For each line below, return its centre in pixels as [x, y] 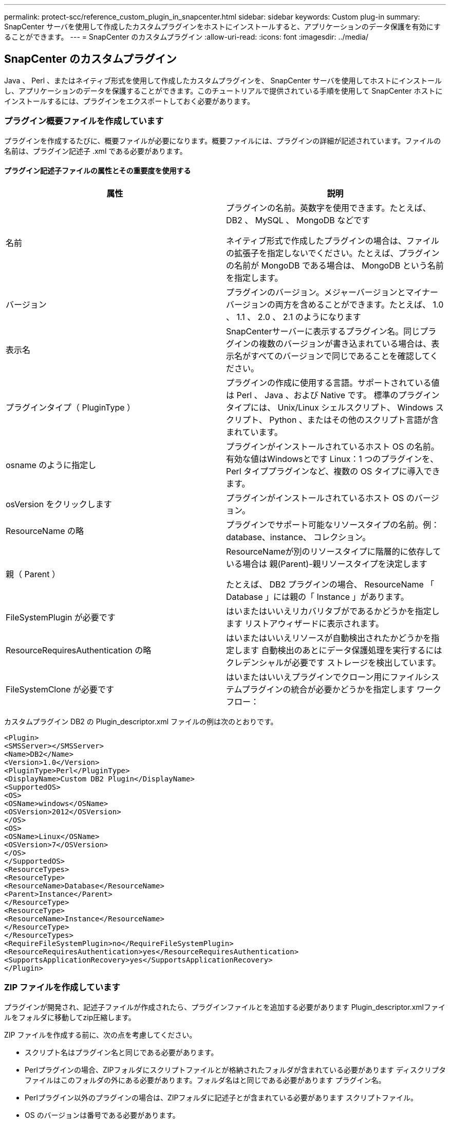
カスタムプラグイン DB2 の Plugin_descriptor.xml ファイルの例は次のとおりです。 [141, 721]
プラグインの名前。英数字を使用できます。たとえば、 [329, 208]
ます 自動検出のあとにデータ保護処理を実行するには [342, 650]
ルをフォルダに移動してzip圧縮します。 [70, 1017]
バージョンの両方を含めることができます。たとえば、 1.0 [335, 304]
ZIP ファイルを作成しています [62, 987]
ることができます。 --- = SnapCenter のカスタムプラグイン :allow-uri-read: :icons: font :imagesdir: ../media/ [186, 37]
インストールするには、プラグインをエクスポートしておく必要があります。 [129, 101]
